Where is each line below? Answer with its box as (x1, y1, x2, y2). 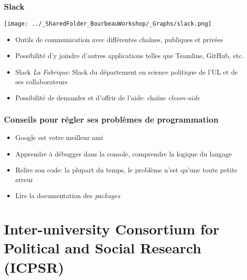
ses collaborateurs (15, 76, 68, 86)
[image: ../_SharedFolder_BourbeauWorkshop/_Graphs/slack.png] (4, 20, 212, 28)
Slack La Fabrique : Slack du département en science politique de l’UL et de (15, 67, 238, 77)
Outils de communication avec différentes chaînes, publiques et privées (15, 34, 223, 44)
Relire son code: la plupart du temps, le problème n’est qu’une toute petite (15, 165, 237, 175)
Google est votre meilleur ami (15, 132, 103, 142)
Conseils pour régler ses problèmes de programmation (4, 113, 218, 125)
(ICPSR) (4, 257, 64, 277)
